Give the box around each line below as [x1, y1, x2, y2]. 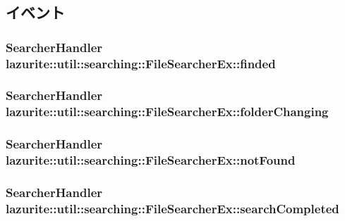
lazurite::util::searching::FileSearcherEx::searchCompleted [6, 199, 339, 217]
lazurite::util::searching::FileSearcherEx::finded [6, 54, 276, 72]
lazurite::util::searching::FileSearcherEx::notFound [6, 151, 296, 169]
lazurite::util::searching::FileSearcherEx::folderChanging [6, 103, 329, 120]
